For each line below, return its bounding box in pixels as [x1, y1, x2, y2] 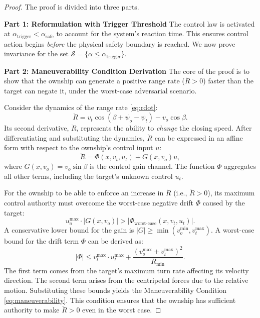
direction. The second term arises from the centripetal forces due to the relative [4, 275, 248, 285]
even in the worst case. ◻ [82, 304, 161, 315]
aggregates [224, 161, 256, 171]
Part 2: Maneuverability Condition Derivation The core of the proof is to [4, 65, 250, 76]
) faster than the [203, 75, 253, 86]
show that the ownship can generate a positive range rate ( [4, 75, 185, 86]
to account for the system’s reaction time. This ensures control [56, 28, 248, 39]
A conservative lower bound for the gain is [4, 225, 134, 235]
